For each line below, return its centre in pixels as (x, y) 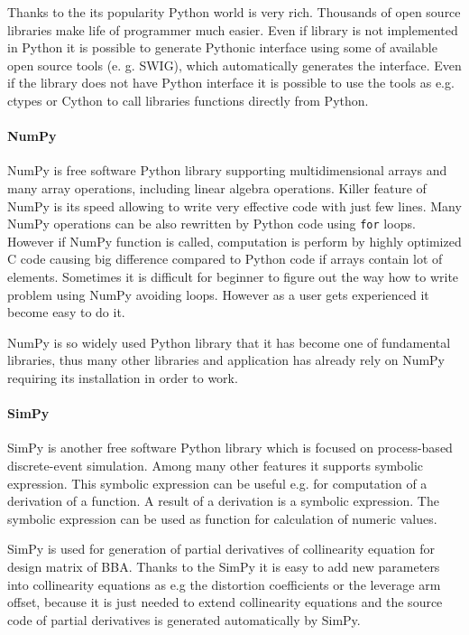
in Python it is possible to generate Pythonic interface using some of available (222, 47)
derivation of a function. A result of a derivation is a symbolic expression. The (223, 501)
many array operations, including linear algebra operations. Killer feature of (217, 187)
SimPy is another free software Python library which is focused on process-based (230, 448)
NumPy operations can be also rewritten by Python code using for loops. (212, 224)
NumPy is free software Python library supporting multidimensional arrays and (227, 170)
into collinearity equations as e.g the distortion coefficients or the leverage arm (224, 584)
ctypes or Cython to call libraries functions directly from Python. (188, 100)
